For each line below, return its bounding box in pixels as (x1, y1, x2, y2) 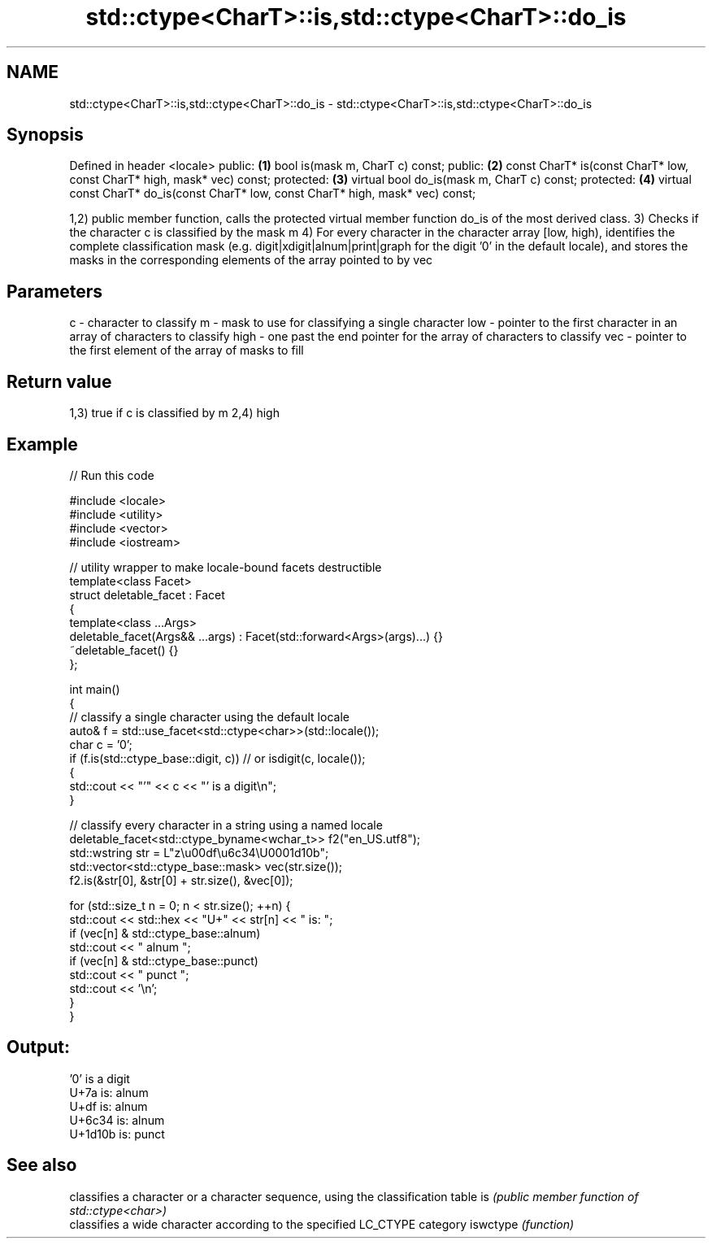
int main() (69, 681, 120, 696)
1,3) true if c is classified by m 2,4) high (69, 406, 280, 420)
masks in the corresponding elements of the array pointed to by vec (69, 253, 433, 268)
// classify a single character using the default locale (69, 709, 349, 724)
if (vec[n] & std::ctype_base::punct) (69, 953, 258, 968)
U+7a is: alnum (69, 1085, 149, 1099)
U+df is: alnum (69, 1099, 148, 1113)
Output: (7, 1037, 70, 1058)
